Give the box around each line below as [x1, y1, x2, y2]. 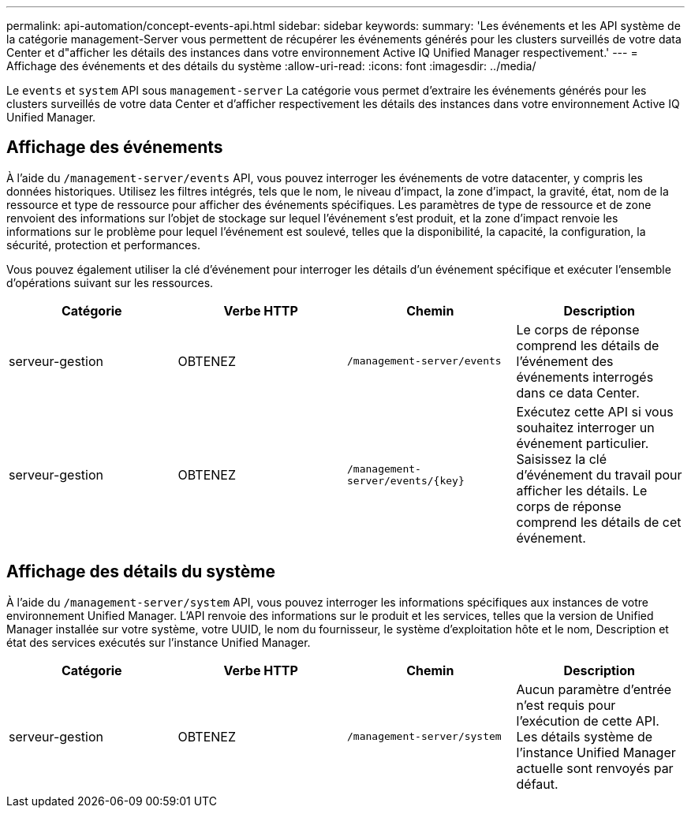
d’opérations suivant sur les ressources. [6, 275, 214, 289]
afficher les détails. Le [516, 482, 648, 498]
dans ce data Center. [516, 384, 640, 401]
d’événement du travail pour [516, 466, 682, 483]
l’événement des [516, 353, 614, 369]
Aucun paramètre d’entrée [516, 681, 672, 697]
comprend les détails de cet [516, 513, 682, 530]
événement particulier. [516, 435, 649, 451]
